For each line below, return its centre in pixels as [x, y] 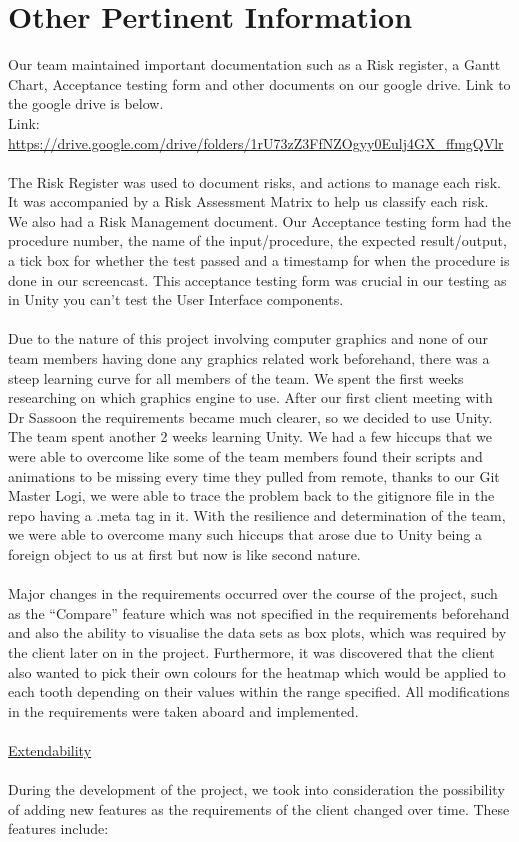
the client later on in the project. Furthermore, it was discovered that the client [251, 651]
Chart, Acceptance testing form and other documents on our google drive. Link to [259, 83]
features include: [58, 828]
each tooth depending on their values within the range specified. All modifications [259, 691]
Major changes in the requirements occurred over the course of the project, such [253, 593]
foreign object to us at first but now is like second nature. [184, 553]
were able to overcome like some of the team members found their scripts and [245, 456]
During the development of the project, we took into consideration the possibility [256, 789]
